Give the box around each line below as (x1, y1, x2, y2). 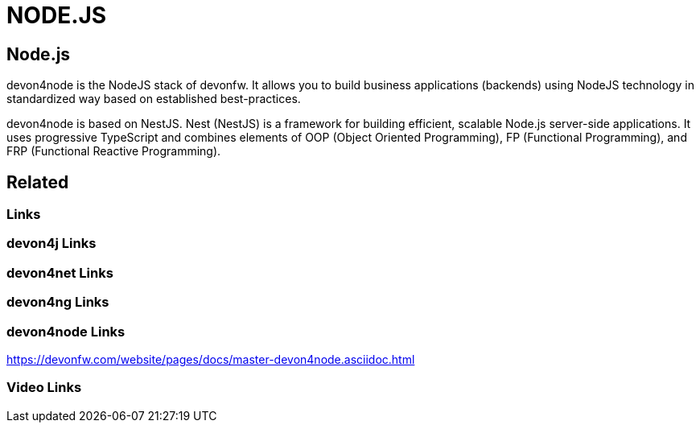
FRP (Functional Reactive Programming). (6, 144, 221, 159)
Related (6, 171, 69, 192)
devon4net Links (6, 264, 113, 281)
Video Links (6, 379, 82, 396)
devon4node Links (6, 323, 126, 340)
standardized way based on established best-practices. (6, 92, 301, 106)
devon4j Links (6, 235, 97, 252)
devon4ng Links (6, 294, 109, 311)
